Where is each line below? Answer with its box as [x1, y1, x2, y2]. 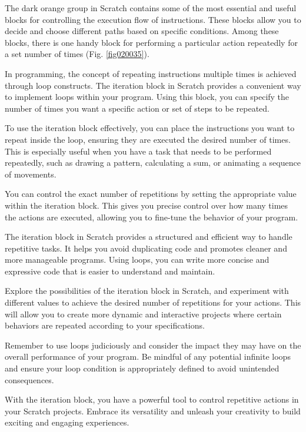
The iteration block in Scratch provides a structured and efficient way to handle [5, 230, 292, 243]
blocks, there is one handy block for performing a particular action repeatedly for [5, 36, 298, 48]
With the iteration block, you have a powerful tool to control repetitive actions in [5, 393, 299, 406]
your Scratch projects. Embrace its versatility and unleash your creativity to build [5, 404, 301, 417]
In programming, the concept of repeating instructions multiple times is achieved [5, 67, 297, 79]
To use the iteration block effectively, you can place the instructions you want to [5, 122, 295, 134]
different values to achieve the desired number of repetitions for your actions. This [5, 296, 301, 309]
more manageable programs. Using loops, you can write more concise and [5, 253, 270, 266]
